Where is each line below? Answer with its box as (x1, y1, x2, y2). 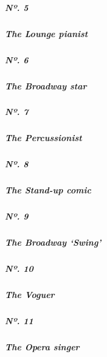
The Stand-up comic (5, 184, 91, 196)
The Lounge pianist (5, 27, 88, 40)
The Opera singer (5, 341, 80, 353)
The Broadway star (5, 79, 87, 92)
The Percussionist (5, 131, 82, 144)
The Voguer (5, 288, 55, 301)
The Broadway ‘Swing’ (5, 236, 102, 249)
